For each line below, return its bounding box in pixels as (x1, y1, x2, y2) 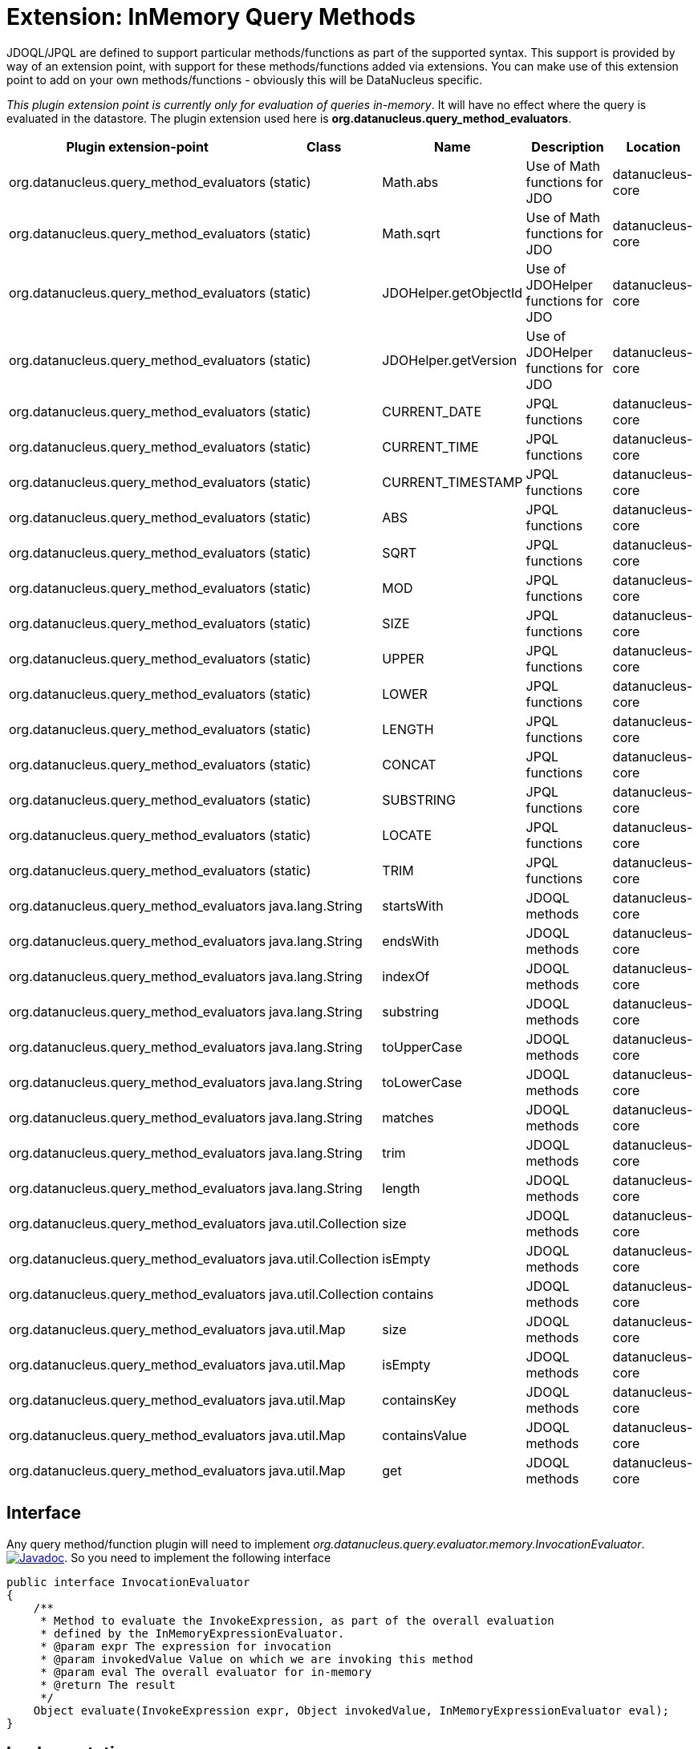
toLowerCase (382, 1073, 462, 1090)
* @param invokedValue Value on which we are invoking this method (40, 1652, 473, 1666)
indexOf (382, 968, 430, 984)
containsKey (382, 1391, 457, 1408)
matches (382, 1109, 434, 1126)
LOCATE (382, 826, 432, 843)
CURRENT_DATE (382, 403, 482, 420)
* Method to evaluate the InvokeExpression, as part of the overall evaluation (40, 1613, 554, 1627)
